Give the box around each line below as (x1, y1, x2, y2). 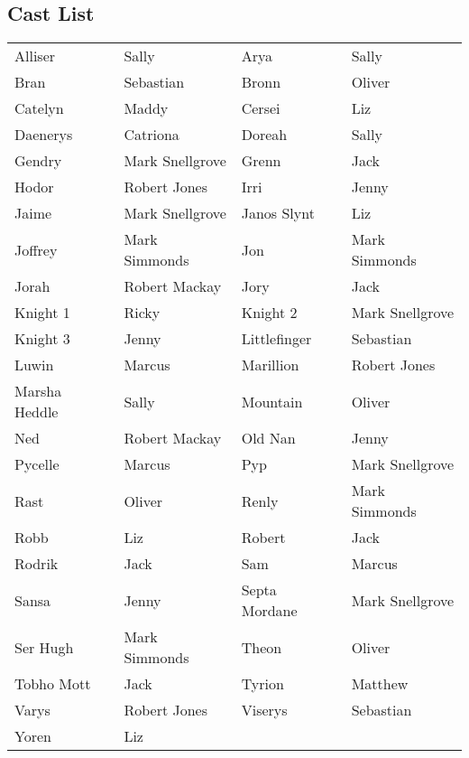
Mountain (241, 390, 303, 412)
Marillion (241, 354, 299, 376)
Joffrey (14, 239, 58, 260)
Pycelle (14, 454, 60, 475)
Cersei (241, 98, 280, 119)
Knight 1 (14, 302, 70, 323)
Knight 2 (241, 302, 298, 323)
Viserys (241, 699, 288, 721)
